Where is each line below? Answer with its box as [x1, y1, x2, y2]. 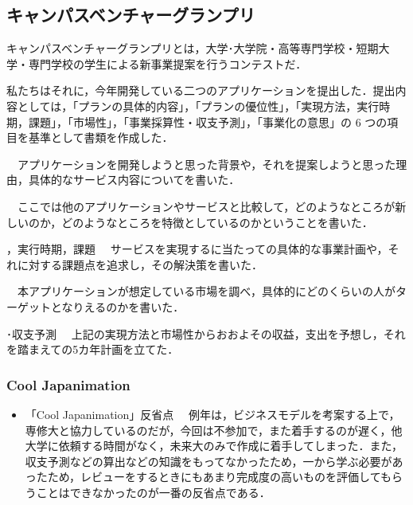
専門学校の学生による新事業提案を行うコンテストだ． [28, 55, 307, 72]
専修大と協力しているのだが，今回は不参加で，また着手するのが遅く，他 [25, 421, 403, 438]
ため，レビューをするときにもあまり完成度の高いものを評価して [47, 468, 380, 485]
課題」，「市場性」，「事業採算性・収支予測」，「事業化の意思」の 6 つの [28, 113, 388, 130]
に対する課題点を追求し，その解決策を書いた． [17, 256, 263, 272]
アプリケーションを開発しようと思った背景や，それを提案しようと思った [17, 155, 396, 172]
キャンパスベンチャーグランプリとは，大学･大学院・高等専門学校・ [6, 40, 357, 57]
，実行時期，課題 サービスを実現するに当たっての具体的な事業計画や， [6, 241, 388, 257]
